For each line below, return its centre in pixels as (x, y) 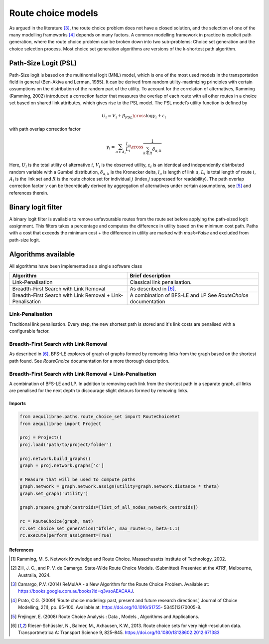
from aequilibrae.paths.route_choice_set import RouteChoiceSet (100, 417)
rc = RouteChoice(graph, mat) (57, 522)
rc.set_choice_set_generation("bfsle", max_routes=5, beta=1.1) (100, 528)
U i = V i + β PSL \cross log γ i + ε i (134, 116)
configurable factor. (29, 331)
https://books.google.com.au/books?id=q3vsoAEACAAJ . (76, 591)
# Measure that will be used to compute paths (77, 479)
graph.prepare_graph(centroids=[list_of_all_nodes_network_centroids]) (109, 507)
